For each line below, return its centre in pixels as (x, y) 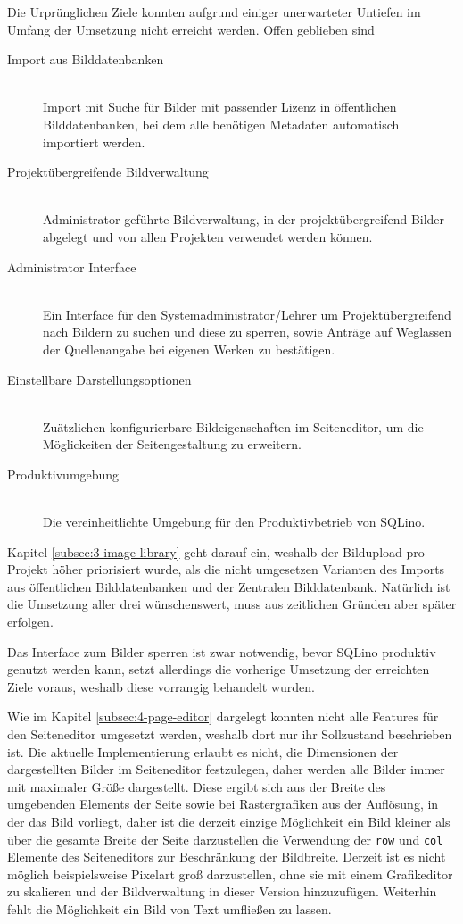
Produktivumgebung (63, 474)
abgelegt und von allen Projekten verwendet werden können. (208, 236)
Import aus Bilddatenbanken (86, 59)
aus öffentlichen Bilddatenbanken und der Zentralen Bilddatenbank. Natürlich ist (229, 586)
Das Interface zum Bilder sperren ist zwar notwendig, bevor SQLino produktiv (222, 651)
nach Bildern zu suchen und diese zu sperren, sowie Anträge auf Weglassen (248, 332)
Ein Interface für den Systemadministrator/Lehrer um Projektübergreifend (247, 314)
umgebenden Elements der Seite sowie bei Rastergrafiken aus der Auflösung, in (223, 804)
